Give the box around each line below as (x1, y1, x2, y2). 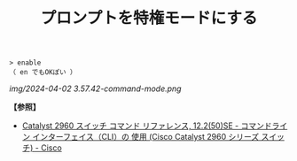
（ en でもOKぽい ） (9, 68, 77, 77)
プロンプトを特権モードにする (40, 8, 258, 28)
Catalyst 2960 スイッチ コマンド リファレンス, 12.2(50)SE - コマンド (21, 120, 272, 131)
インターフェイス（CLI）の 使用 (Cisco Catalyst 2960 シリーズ (32, 132, 260, 142)
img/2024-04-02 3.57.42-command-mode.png (9, 83, 182, 94)
